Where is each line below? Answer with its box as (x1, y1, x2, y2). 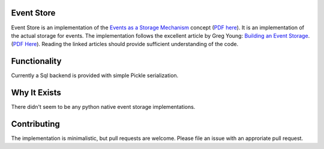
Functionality (11, 56, 62, 66)
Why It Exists (11, 87, 61, 98)
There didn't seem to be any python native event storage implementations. (11, 104, 196, 111)
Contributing (11, 118, 60, 129)
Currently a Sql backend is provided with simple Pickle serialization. (11, 72, 179, 79)
